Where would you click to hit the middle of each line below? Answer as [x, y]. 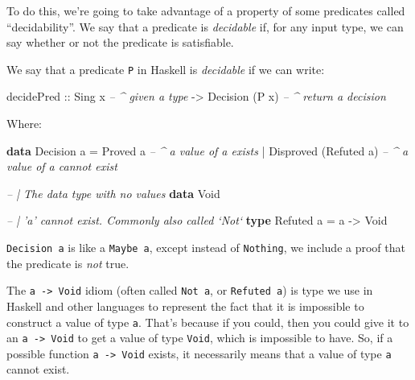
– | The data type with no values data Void [113, 193]
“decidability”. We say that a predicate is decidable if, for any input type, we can [205, 26]
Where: [24, 124]
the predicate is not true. [68, 263]
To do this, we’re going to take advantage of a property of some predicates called [206, 10]
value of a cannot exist [62, 166]
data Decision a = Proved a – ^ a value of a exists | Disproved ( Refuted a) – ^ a [207, 150]
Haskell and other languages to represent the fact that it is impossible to [185, 306]
